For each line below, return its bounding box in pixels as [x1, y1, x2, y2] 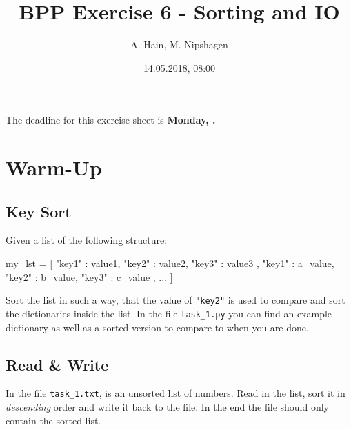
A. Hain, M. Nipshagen [130, 37, 228, 52]
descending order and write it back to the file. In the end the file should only [6, 400, 329, 414]
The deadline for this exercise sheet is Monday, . [6, 113, 216, 127]
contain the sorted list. [6, 413, 101, 427]
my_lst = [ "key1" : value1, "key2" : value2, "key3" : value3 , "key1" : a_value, [6, 256, 334, 271]
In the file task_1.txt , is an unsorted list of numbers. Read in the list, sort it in [6, 386, 345, 400]
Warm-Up [6, 153, 102, 182]
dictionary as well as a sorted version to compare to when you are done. [6, 320, 309, 334]
